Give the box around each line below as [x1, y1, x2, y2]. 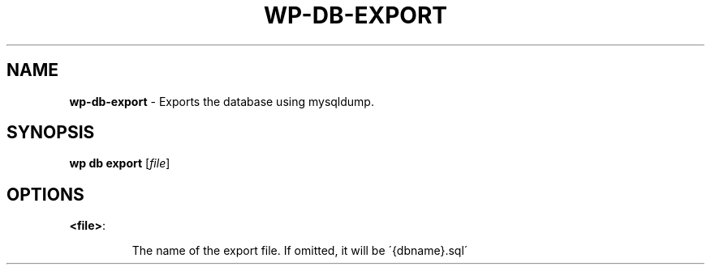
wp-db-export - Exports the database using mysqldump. [69, 94, 374, 108]
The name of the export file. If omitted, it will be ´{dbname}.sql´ [131, 243, 468, 258]
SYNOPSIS [6, 122, 95, 143]
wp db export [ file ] [69, 156, 170, 171]
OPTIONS [6, 184, 84, 205]
